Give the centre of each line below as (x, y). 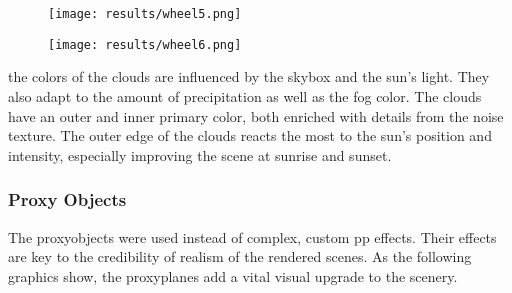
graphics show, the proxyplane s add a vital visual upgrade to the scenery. (233, 275)
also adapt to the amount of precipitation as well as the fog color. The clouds (245, 95)
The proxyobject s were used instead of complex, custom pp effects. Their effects (252, 236)
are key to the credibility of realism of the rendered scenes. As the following (240, 256)
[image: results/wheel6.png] (145, 44)
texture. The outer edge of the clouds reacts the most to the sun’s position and (250, 135)
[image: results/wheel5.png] (145, 14)
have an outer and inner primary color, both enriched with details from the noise (256, 115)
